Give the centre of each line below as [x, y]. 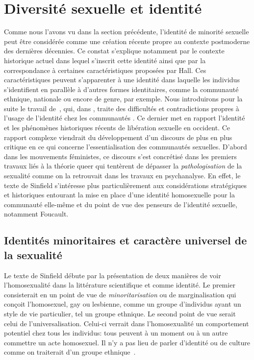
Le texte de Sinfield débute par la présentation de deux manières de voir [113, 275]
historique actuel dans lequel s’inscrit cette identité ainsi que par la [105, 60]
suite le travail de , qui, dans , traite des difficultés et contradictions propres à [122, 108]
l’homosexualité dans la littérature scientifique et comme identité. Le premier [120, 285]
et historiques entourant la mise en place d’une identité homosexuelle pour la [119, 195]
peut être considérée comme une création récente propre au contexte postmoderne [127, 41]
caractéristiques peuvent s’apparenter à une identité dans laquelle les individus [122, 80]
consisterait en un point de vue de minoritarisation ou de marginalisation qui [120, 294]
